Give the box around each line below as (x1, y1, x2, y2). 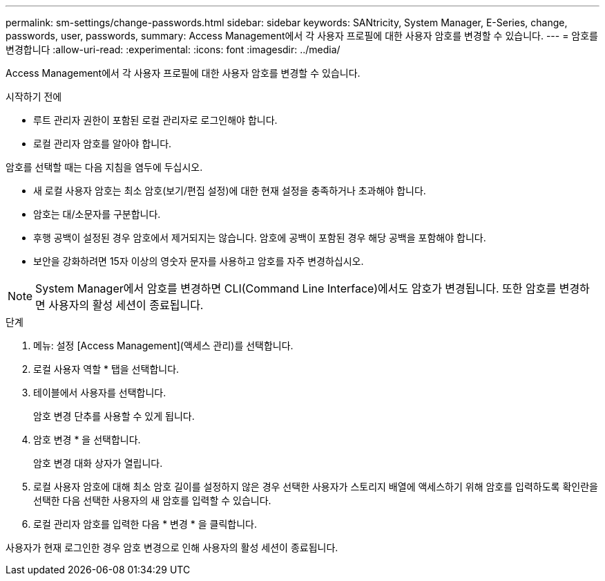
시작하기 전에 (6, 91, 62, 102)
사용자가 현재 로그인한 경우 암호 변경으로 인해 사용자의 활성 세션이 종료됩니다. (6, 542, 338, 553)
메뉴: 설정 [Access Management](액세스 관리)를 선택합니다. (33, 340, 294, 351)
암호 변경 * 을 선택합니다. (33, 434, 141, 445)
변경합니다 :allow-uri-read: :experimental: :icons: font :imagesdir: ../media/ (6, 44, 340, 55)
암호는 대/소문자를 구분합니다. (33, 208, 161, 220)
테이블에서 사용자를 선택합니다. (33, 387, 166, 398)
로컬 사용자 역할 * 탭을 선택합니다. (33, 363, 180, 375)
